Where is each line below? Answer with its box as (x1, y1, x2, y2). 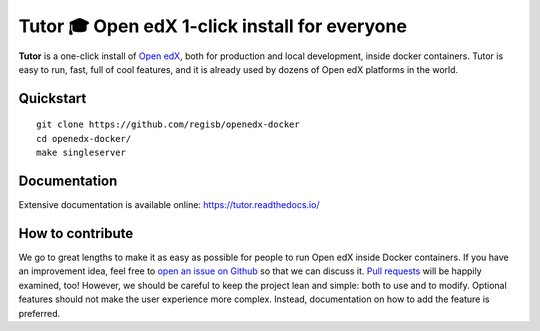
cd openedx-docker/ (36, 133, 132, 144)
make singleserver (36, 147, 127, 159)
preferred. (18, 307, 61, 319)
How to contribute (18, 225, 134, 242)
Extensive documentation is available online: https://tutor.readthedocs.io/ (18, 199, 320, 211)
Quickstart (18, 90, 87, 107)
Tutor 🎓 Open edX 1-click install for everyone (18, 15, 407, 37)
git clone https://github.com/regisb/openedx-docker (36, 119, 300, 130)
